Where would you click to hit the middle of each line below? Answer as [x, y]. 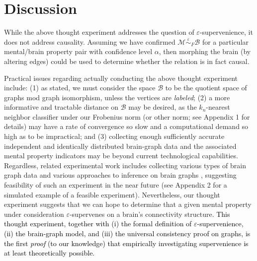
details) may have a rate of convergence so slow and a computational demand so [126, 126]
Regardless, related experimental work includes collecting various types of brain [125, 165]
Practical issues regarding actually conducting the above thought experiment [121, 78]
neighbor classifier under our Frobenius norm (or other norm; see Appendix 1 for [127, 116]
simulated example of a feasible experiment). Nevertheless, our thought [112, 194]
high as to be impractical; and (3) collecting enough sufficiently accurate [114, 136]
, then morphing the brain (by [205, 51]
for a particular [225, 41]
